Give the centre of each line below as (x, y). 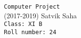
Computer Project (32, 7)
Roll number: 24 (30, 32)
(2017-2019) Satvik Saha (40, 15)
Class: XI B (23, 24)
